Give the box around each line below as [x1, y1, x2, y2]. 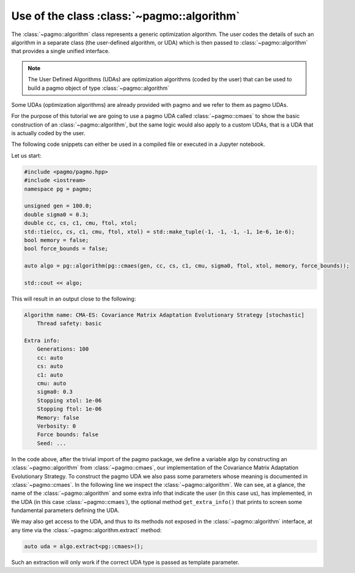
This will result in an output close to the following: [11, 295, 136, 302]
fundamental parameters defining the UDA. [11, 507, 120, 514]
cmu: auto [37, 380, 67, 387]
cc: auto [37, 354, 64, 361]
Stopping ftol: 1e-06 [37, 406, 102, 412]
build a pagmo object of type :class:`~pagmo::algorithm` [27, 84, 170, 92]
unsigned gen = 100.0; [24, 202, 92, 210]
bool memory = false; [24, 236, 89, 244]
